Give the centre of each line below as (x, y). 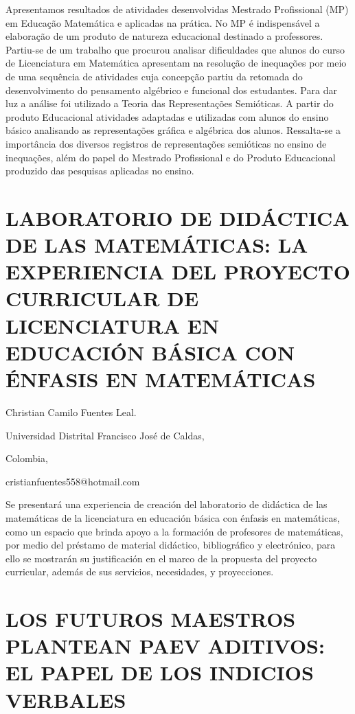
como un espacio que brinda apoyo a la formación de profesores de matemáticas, (174, 531)
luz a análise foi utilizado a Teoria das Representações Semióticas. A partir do (170, 103)
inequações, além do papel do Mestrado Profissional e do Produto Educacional (171, 157)
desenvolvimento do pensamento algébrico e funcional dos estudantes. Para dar (171, 90)
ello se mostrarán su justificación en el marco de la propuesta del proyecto (161, 558)
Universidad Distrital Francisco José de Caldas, (105, 435)
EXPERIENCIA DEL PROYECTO (178, 272)
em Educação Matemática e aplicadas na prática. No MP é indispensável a (163, 22)
